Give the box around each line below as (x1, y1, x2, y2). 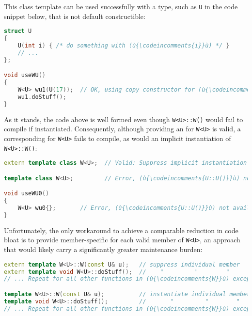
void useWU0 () (4, 190, 49, 197)
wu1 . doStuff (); (17, 93, 66, 100)
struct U (4, 28, 32, 35)
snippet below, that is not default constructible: (4, 11, 145, 21)
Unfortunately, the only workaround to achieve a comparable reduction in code (4, 225, 238, 235)
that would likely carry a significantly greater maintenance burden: (4, 244, 203, 254)
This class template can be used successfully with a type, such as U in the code (4, 1, 238, 11)
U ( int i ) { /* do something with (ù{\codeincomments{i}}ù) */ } (17, 42, 230, 49)
